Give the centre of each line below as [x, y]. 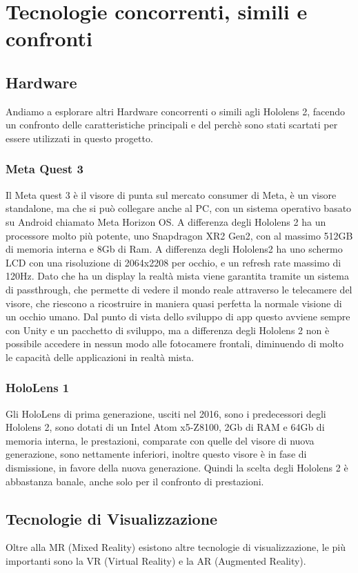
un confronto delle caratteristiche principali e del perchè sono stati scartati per [172, 125]
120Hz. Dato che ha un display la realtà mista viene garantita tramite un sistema [177, 276]
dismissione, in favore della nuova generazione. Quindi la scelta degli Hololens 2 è [177, 468]
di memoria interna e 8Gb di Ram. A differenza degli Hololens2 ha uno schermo [174, 249]
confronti [49, 38]
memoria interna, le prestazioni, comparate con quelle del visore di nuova [160, 440]
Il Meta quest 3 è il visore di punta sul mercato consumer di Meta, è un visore [171, 194]
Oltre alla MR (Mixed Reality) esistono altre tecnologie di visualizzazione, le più [176, 547]
